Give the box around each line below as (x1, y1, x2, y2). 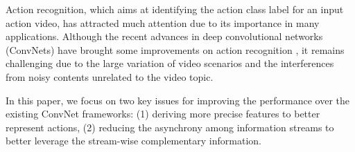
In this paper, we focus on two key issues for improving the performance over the (6, 93, 350, 107)
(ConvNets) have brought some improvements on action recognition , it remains (6, 42, 345, 57)
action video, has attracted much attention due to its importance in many (6, 15, 320, 30)
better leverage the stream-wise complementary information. (6, 133, 261, 148)
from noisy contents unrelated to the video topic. (6, 69, 214, 84)
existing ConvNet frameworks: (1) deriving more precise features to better (6, 106, 320, 121)
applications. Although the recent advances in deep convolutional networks (6, 29, 323, 44)
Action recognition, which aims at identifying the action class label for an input (6, 2, 344, 16)
